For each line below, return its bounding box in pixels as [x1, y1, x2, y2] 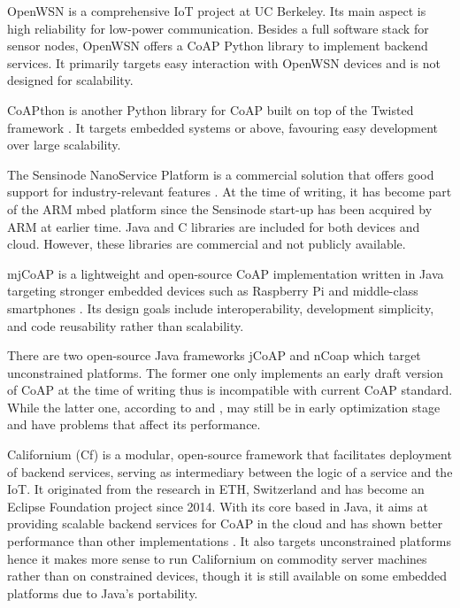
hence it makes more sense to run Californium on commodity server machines [7, 549, 427, 567]
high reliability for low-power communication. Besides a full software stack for [7, 19, 429, 37]
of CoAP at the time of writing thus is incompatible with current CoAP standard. [7, 381, 453, 399]
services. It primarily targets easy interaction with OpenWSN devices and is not [7, 53, 441, 72]
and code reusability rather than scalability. [7, 316, 244, 335]
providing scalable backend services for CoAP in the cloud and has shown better [7, 514, 443, 533]
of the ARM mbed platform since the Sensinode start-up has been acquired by [7, 199, 433, 218]
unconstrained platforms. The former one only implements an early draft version [7, 363, 443, 381]
